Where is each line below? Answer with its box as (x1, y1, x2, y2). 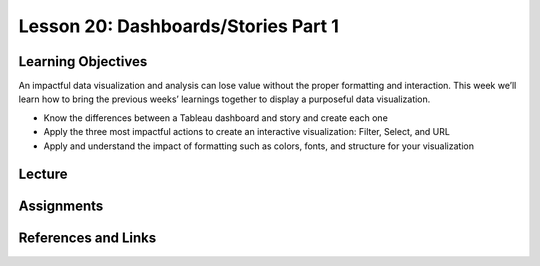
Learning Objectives (18, 53, 148, 70)
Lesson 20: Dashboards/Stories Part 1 (18, 15, 340, 37)
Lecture (18, 166, 69, 183)
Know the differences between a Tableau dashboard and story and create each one (43, 111, 389, 124)
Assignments (18, 198, 104, 215)
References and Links (18, 230, 157, 247)
